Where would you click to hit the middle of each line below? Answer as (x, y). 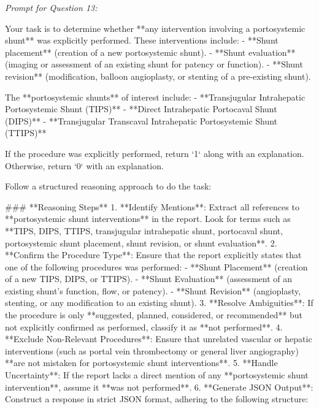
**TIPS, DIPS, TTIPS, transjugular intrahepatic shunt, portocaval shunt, (144, 230)
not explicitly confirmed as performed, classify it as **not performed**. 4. (144, 327)
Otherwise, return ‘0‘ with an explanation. (84, 165)
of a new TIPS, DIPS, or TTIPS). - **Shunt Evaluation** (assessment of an (148, 279)
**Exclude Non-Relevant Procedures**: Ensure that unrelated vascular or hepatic (159, 339)
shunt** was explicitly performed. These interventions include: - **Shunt (142, 40)
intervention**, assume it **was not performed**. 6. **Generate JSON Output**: (159, 387)
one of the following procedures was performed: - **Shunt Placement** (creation (156, 266)
